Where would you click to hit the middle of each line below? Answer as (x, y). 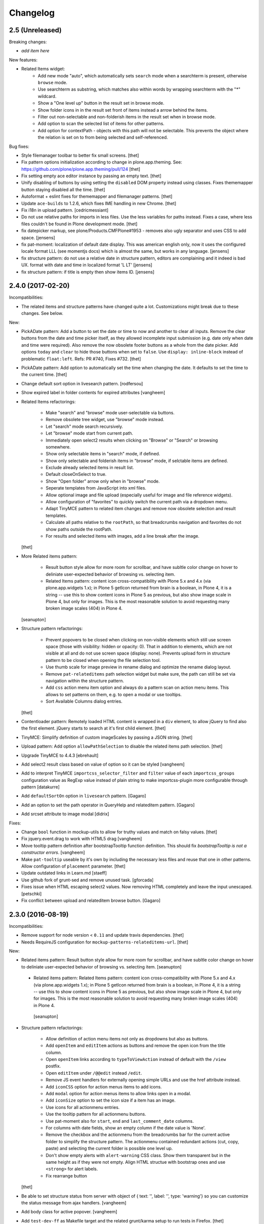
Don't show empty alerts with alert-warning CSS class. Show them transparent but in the (138, 1155)
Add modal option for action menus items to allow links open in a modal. (119, 1094)
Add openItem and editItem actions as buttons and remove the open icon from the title (136, 1046)
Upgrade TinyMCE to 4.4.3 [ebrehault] (60, 755)
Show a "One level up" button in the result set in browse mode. (101, 103)
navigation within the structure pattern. (85, 681)
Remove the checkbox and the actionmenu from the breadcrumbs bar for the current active (138, 1135)
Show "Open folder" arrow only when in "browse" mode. (103, 481)
